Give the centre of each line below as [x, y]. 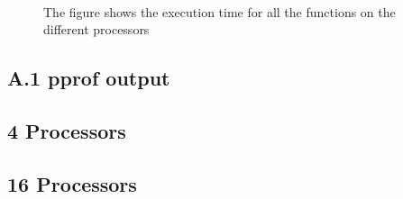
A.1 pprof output [89, 78]
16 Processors [72, 183]
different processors [96, 29]
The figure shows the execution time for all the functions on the [220, 11]
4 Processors [67, 130]
